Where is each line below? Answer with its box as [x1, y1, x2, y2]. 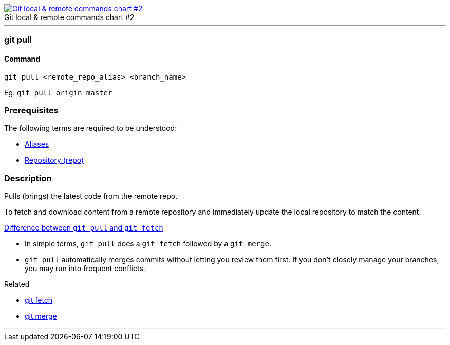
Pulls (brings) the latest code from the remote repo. [4, 191, 178, 201]
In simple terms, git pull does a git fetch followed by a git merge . [25, 239, 272, 248]
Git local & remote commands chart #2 [4, 13, 135, 22]
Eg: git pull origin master [4, 88, 113, 97]
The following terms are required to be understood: [4, 124, 177, 133]
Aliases [25, 140, 49, 149]
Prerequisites [4, 105, 59, 116]
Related [4, 280, 30, 289]
